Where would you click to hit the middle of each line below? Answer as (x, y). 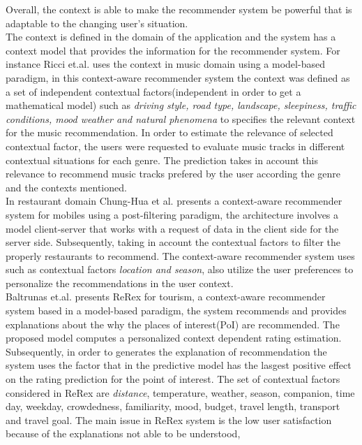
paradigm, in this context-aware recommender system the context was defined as (178, 77)
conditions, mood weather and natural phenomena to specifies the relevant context (181, 118)
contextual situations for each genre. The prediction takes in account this (162, 160)
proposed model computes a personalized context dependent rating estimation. (174, 338)
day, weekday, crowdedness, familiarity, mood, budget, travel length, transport (173, 406)
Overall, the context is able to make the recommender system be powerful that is (179, 9)
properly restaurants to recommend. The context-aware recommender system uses (180, 255)
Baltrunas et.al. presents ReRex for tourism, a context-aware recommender (166, 297)
